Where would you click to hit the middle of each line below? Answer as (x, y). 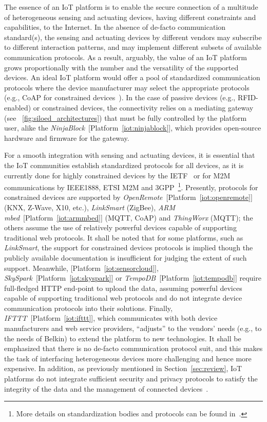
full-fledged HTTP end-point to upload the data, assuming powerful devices (123, 288)
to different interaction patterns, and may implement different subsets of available (133, 47)
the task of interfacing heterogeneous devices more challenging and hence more (128, 358)
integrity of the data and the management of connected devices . (106, 388)
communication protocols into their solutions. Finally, (88, 308)
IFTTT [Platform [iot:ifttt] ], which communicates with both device (111, 318)
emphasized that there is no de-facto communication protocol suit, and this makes (133, 348)
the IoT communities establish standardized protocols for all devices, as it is (124, 165)
